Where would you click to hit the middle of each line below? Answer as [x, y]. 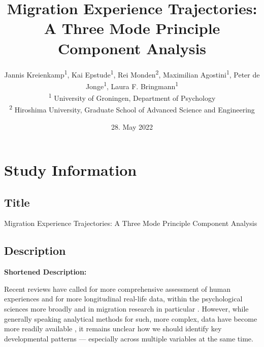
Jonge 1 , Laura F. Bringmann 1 [132, 85]
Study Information [71, 170]
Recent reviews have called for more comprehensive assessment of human [117, 288]
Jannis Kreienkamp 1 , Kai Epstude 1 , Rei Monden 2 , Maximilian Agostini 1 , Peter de [132, 73]
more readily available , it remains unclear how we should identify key [113, 329]
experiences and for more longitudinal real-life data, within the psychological [123, 299]
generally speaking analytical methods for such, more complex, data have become [131, 318]
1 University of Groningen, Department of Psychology [132, 97]
